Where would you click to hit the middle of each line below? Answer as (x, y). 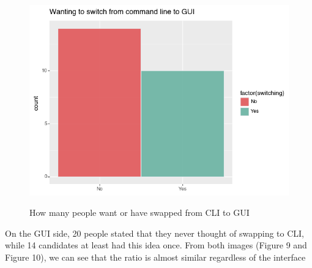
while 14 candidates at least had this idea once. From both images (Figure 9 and (156, 245)
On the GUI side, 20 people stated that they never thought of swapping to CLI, (155, 233)
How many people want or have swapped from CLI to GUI (139, 212)
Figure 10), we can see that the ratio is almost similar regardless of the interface (155, 257)
